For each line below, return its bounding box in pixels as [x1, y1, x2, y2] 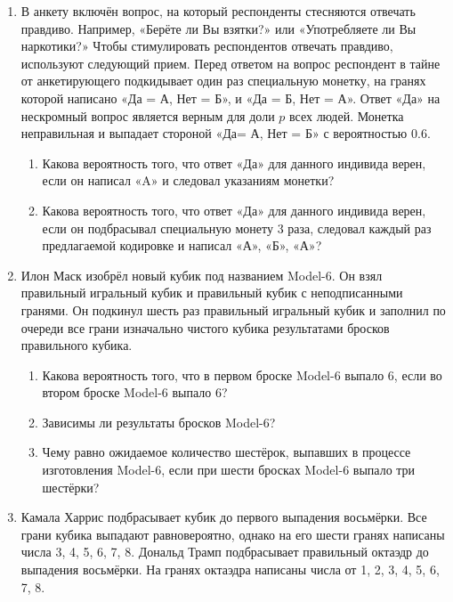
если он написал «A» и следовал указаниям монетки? [42, 171, 335, 190]
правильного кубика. [20, 336, 133, 354]
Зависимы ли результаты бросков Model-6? [42, 412, 276, 431]
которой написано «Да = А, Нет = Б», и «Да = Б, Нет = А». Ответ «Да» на [20, 88, 441, 107]
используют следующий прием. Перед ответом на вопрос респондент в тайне [20, 53, 441, 72]
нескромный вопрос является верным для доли [20, 106, 275, 125]
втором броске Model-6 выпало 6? [42, 383, 228, 402]
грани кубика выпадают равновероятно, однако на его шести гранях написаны [20, 525, 445, 543]
